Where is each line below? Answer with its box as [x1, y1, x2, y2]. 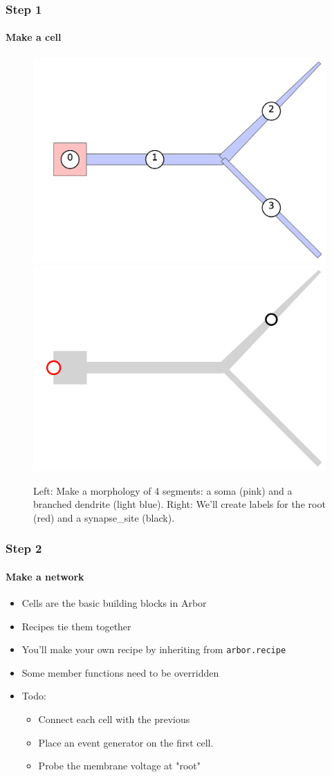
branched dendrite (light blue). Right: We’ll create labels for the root [33, 497, 326, 511]
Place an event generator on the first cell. [38, 735, 214, 749]
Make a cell [6, 30, 62, 44]
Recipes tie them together [21, 619, 131, 633]
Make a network [6, 569, 84, 583]
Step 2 [6, 540, 42, 557]
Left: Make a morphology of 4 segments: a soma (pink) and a [33, 483, 293, 497]
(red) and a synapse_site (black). [33, 510, 175, 524]
